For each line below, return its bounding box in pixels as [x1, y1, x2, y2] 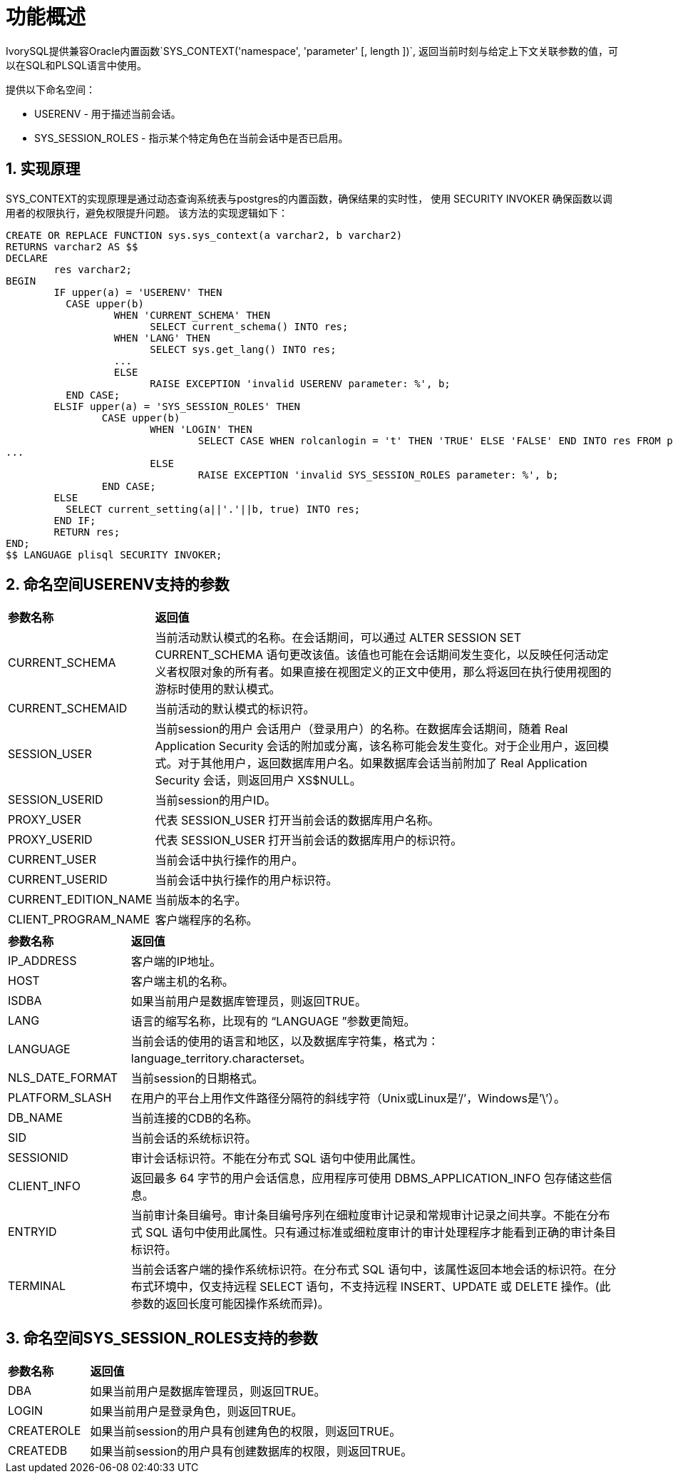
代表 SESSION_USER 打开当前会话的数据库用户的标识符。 [155, 833, 463, 848]
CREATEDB [8, 1443, 68, 1458]
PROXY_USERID [8, 832, 93, 847]
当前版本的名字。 [155, 893, 247, 908]
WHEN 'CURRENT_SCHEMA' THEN [113, 309, 270, 321]
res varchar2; [53, 263, 133, 275]
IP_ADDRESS [8, 953, 77, 968]
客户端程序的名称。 [155, 913, 258, 928]
